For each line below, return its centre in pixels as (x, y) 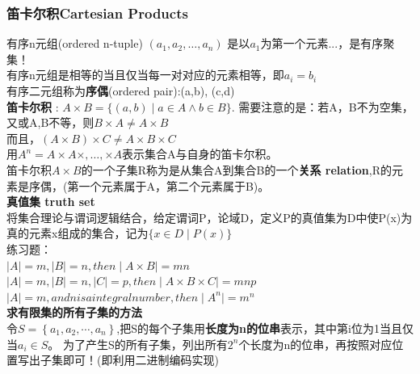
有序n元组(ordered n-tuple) (75, 43)
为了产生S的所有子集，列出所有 (145, 344)
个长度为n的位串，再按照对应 (315, 344)
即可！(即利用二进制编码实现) (141, 360)
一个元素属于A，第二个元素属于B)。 (174, 185)
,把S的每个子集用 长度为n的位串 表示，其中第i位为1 (248, 328)
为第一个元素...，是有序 (322, 43)
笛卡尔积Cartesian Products (97, 13)
